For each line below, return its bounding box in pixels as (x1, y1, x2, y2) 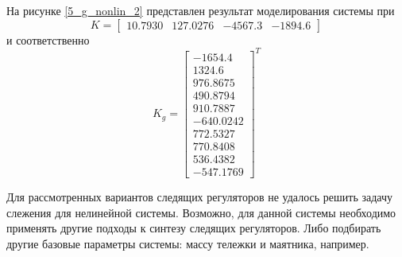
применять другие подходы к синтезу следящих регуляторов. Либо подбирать (6, 220, 381, 236)
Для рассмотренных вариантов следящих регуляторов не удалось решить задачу (6, 189, 393, 204)
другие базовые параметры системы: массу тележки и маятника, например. (6, 235, 369, 251)
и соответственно (6, 31, 90, 48)
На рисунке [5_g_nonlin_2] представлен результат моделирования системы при (6, 2, 395, 18)
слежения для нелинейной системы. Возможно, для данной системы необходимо (6, 204, 396, 220)
